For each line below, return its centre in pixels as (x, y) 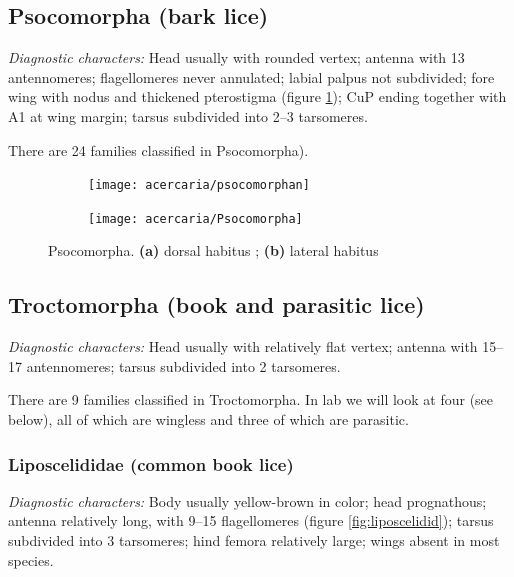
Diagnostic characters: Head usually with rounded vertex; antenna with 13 (236, 57)
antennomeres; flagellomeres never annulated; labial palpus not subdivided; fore (251, 76)
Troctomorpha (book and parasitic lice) (216, 304)
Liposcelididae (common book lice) (151, 463)
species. (31, 559)
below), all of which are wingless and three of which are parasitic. (208, 419)
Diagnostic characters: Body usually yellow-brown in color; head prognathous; (247, 500)
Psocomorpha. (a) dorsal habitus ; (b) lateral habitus (213, 250)
